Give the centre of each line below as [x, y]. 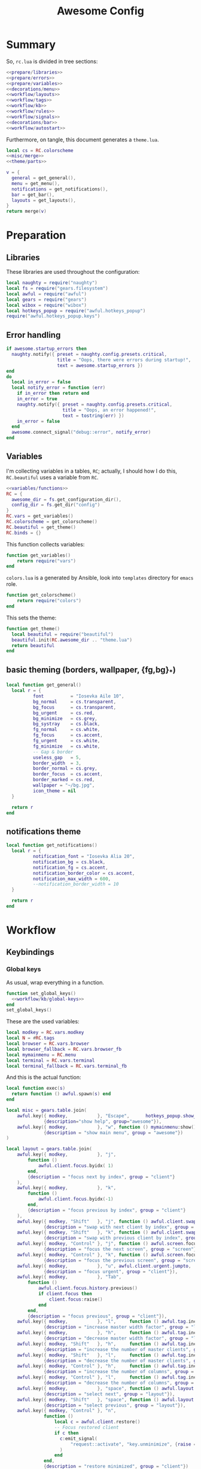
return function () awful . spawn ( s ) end [61, 1094]
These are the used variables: [43, 1021]
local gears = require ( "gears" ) [46, 300]
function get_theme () [33, 628]
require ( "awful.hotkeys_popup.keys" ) [53, 316]
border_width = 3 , [57, 763]
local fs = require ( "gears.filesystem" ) [57, 289]
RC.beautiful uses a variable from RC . [52, 477]
